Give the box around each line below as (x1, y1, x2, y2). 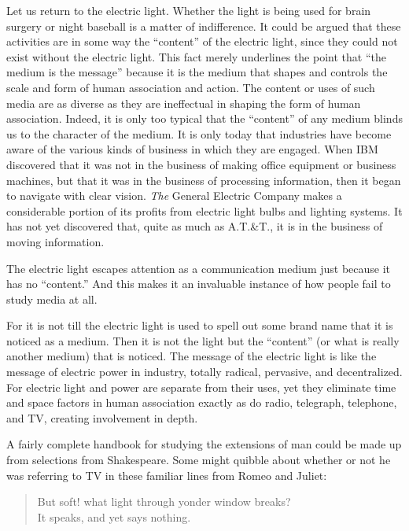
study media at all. (6, 290, 98, 307)
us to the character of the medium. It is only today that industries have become (6, 125, 392, 142)
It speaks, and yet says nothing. (37, 508, 191, 525)
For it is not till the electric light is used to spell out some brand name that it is (6, 317, 393, 334)
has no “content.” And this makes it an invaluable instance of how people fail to (6, 275, 391, 292)
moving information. (6, 233, 105, 249)
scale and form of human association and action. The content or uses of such (6, 79, 375, 95)
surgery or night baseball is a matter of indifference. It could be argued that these (6, 17, 401, 34)
